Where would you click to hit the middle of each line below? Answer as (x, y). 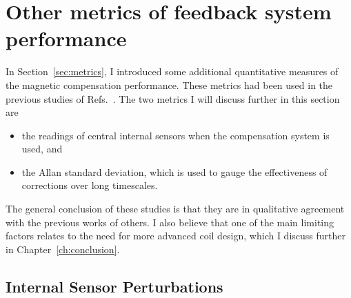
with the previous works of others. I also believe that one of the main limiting (170, 222)
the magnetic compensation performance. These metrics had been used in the (169, 85)
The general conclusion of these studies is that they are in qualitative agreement (175, 209)
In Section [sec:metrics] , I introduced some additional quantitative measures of (172, 71)
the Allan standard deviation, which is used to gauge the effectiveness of (174, 171)
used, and (42, 149)
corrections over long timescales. (90, 185)
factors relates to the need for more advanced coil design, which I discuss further (175, 236)
